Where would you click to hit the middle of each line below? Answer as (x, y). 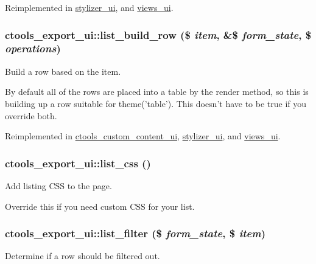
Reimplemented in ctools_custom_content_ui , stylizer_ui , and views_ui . (143, 136)
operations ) (33, 48)
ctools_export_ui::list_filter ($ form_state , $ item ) (135, 233)
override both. (31, 115)
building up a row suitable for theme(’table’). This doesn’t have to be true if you (156, 103)
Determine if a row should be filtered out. (83, 256)
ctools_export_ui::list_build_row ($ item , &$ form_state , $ (158, 34)
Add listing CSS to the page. (58, 185)
